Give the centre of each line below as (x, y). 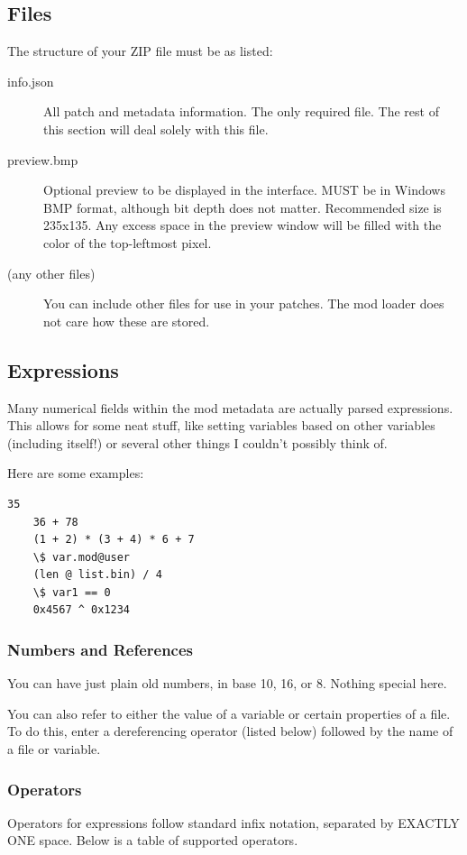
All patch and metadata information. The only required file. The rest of (241, 111)
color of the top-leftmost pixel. (128, 242)
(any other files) (51, 273)
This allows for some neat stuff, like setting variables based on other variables (221, 425)
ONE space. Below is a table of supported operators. (153, 840)
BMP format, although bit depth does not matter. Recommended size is (243, 207)
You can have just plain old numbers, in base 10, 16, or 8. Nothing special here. (227, 683)
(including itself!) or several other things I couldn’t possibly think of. (197, 442)
